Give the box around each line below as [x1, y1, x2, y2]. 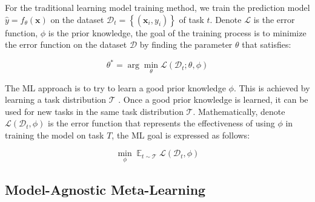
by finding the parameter [139, 38, 233, 51]
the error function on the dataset [5, 38, 127, 51]
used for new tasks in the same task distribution [5, 105, 184, 117]
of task [179, 13, 204, 25]
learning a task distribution [5, 93, 107, 106]
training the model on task [5, 128, 104, 141]
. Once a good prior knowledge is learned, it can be [118, 93, 308, 106]
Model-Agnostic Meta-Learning [5, 180, 206, 199]
